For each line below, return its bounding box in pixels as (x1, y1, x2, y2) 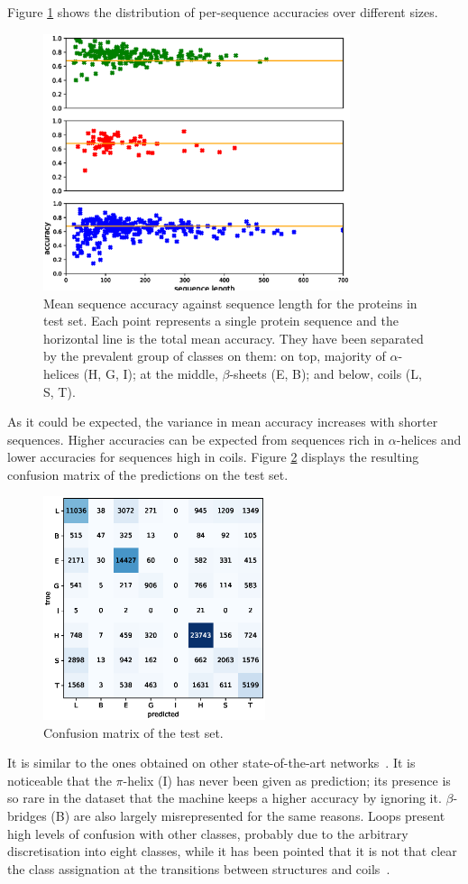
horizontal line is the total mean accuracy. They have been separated (43, 328, 424, 347)
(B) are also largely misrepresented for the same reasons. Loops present (50, 806, 445, 824)
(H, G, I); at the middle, (83, 364, 218, 382)
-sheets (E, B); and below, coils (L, (229, 364, 422, 382)
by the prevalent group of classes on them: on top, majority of (43, 346, 386, 365)
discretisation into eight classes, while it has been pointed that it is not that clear (7, 842, 457, 861)
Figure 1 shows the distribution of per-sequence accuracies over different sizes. (7, 3, 438, 21)
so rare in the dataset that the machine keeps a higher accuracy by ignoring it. (7, 788, 442, 807)
